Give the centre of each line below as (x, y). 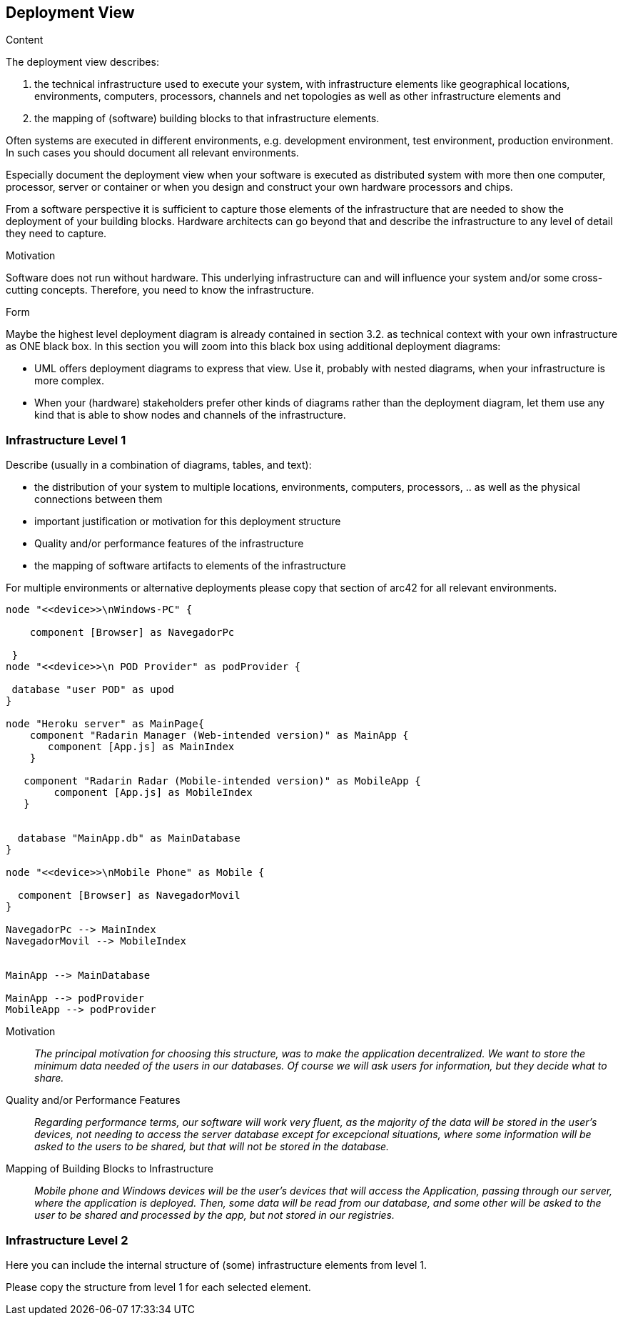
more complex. (69, 381)
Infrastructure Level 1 (66, 440)
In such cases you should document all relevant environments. (152, 153)
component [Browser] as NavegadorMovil (129, 896)
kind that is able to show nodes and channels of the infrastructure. (190, 415)
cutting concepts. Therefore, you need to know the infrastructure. (160, 290)
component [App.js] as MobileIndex (153, 793)
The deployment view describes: (82, 62)
